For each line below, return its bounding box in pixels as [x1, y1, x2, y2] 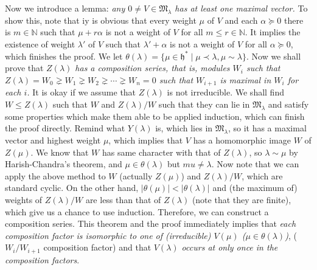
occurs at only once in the [181, 241, 278, 254]
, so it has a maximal [228, 122, 307, 134]
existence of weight [5, 37, 75, 50]
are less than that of [85, 193, 161, 206]
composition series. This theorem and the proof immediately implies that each [5, 217, 296, 230]
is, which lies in [155, 122, 213, 134]
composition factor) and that [43, 241, 152, 254]
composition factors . [5, 253, 80, 266]
